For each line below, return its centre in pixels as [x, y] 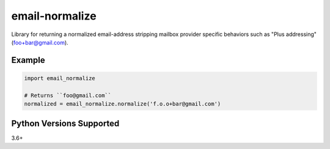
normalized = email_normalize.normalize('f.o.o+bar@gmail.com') [123, 104]
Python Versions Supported [65, 123]
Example [28, 60]
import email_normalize [60, 78]
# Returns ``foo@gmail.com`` [68, 95]
